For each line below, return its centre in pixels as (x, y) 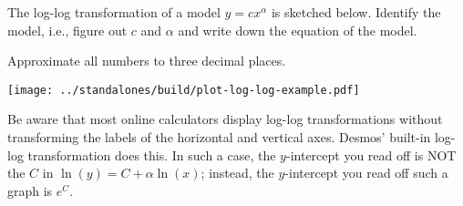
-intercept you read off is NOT (371, 154)
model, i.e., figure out (67, 30)
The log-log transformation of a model (114, 12)
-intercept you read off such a (366, 173)
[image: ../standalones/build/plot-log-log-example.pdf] (184, 90)
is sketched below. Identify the (356, 12)
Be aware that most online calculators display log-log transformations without (225, 119)
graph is (30, 190)
